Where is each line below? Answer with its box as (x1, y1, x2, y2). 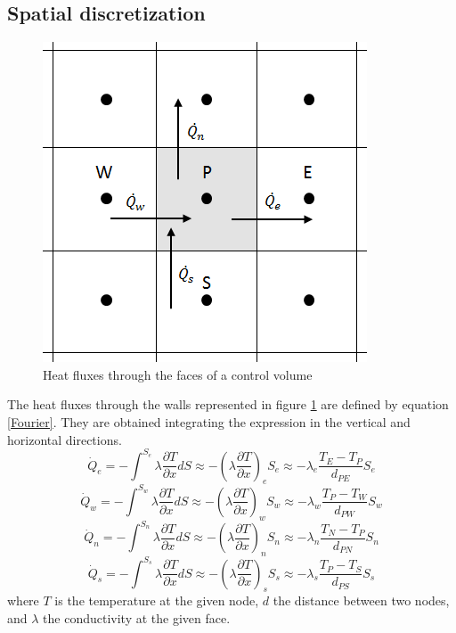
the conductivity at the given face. (43, 608, 231, 627)
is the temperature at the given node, (54, 591, 259, 610)
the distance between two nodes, (273, 591, 450, 610)
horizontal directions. (7, 430, 122, 448)
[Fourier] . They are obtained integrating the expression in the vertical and (7, 412, 411, 431)
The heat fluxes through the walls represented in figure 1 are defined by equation (7, 395, 449, 414)
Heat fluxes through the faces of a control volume (43, 365, 313, 383)
